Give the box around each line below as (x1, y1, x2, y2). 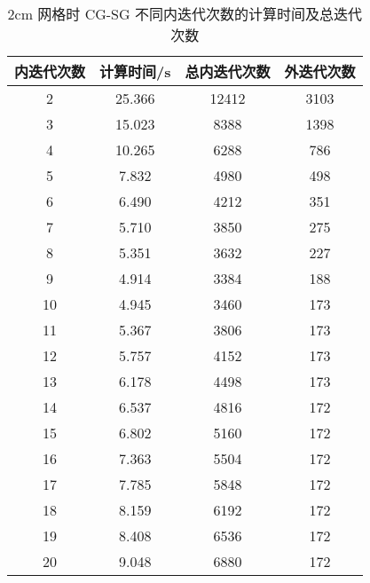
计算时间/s (99, 61, 171, 82)
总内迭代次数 (185, 61, 271, 82)
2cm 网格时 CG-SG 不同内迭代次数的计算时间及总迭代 (7, 4, 362, 24)
